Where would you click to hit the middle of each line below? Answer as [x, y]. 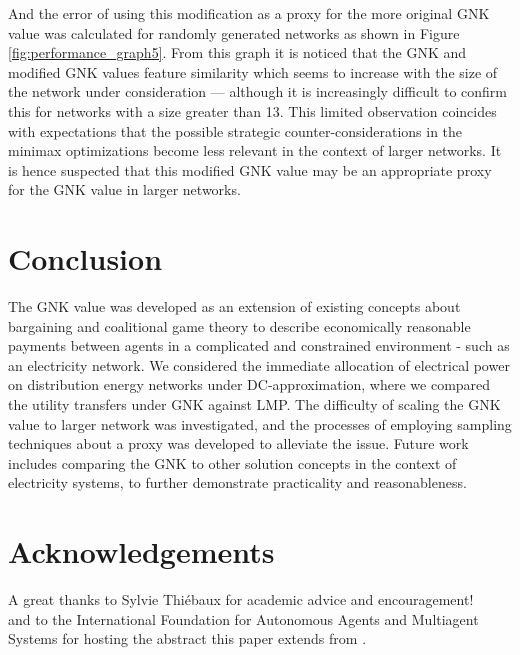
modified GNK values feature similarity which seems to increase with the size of [253, 71]
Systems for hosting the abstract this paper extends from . [187, 638]
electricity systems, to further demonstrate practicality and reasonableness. [237, 482]
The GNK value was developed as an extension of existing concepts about [234, 306]
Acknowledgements [141, 551]
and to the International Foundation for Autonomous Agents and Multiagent [243, 618]
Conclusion [85, 258]
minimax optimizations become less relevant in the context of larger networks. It [255, 150]
